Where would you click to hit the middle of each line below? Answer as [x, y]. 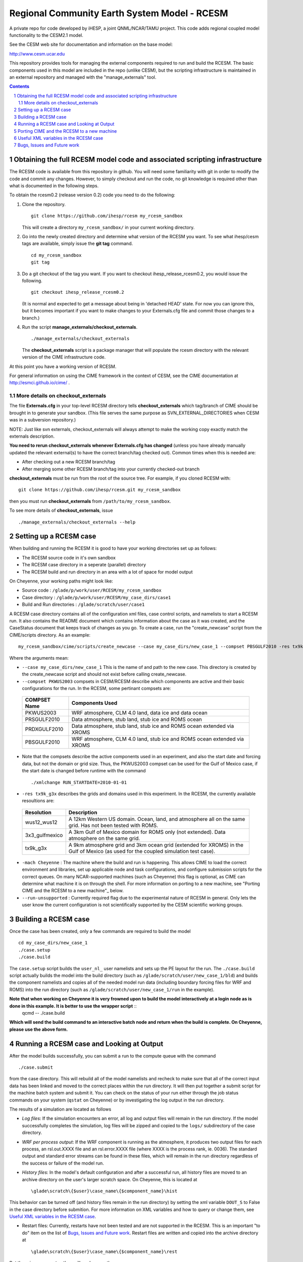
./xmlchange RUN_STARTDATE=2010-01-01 [79, 782]
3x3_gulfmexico [44, 835]
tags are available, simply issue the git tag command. [78, 244]
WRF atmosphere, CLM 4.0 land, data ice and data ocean [139, 713]
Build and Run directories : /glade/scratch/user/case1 [83, 604]
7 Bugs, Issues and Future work [47, 145]
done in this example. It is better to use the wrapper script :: [73, 1006]
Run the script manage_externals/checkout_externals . [80, 327]
